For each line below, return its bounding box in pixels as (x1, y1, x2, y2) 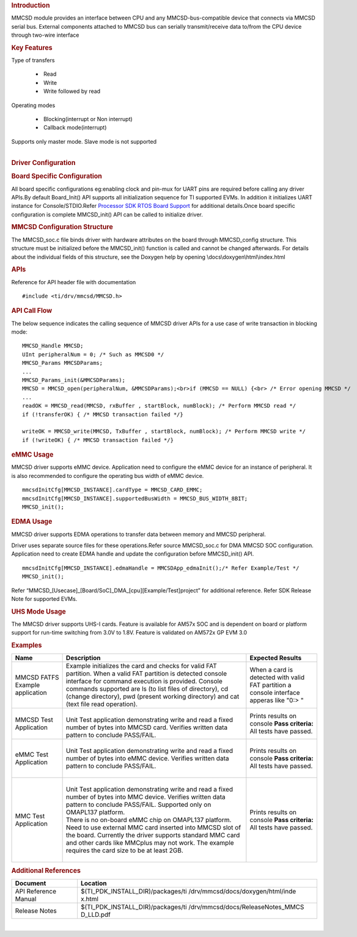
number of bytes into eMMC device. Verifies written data (65, 754, 229, 763)
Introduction (11, 1, 50, 9)
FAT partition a (249, 681, 292, 689)
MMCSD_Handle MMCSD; (22, 342, 84, 350)
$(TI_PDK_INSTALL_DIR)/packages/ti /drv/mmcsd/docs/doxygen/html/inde (80, 887, 296, 895)
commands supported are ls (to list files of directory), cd (65, 685, 229, 693)
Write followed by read (43, 87, 101, 95)
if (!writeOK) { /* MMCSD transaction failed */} (22, 436, 174, 443)
